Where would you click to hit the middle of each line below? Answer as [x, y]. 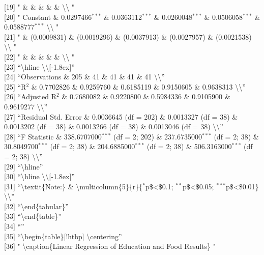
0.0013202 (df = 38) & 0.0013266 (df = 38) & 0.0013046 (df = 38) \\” [114, 126]
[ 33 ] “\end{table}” [33, 216]
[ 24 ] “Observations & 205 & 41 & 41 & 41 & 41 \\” [84, 77]
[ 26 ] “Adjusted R [30, 96]
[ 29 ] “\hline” [24, 166]
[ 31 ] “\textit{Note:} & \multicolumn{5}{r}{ [74, 186]
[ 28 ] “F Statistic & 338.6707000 [53, 136]
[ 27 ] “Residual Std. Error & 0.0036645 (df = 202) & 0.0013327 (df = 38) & [121, 116]
